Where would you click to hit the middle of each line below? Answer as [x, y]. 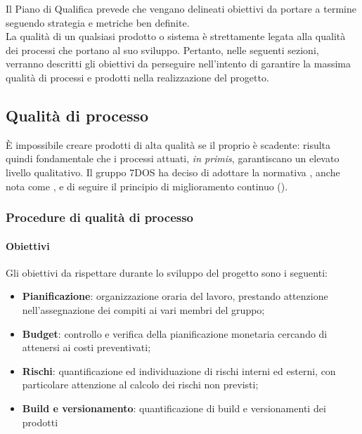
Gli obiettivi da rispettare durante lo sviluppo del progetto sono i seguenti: [167, 272]
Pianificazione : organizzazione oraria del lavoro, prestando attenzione [175, 296]
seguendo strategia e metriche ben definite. [98, 22]
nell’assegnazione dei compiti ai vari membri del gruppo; [143, 309]
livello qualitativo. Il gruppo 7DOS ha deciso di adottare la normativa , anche [173, 172]
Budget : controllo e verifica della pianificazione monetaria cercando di [175, 333]
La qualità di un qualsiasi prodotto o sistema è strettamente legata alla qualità [176, 36]
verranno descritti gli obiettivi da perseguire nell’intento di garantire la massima [178, 64]
